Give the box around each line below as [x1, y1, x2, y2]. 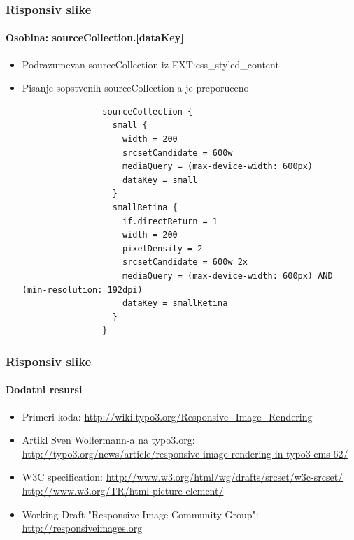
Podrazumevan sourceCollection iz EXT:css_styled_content [22, 57, 279, 71]
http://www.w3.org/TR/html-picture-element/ [22, 483, 224, 497]
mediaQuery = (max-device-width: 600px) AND [122, 270, 333, 281]
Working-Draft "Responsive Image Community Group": [22, 506, 259, 521]
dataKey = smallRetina [122, 298, 228, 309]
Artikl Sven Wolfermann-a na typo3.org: [22, 432, 195, 447]
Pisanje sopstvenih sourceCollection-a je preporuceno [22, 80, 249, 95]
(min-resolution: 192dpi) [22, 284, 143, 295]
